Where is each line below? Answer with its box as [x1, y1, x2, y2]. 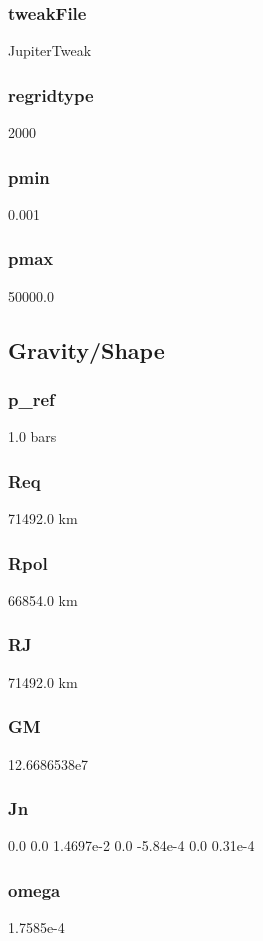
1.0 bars [8, 426, 57, 447]
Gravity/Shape [8, 334, 165, 365]
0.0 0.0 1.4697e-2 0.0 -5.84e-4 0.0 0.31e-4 [8, 835, 255, 856]
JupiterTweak [8, 40, 92, 61]
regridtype [8, 82, 94, 107]
